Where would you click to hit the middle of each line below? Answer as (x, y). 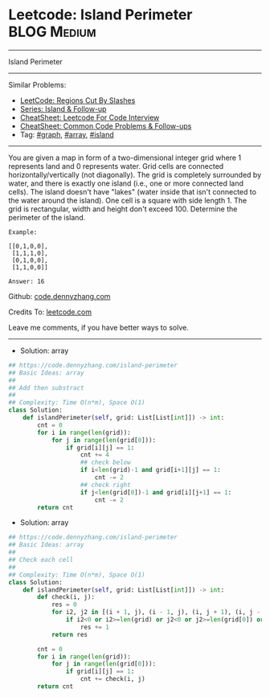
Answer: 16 (27, 281)
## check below (105, 463)
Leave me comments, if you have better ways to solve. (98, 327)
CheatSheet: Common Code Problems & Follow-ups (106, 125)
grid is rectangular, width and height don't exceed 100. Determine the (123, 209)
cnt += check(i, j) (113, 679)
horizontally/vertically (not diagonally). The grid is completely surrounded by (135, 174)
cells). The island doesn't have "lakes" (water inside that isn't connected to (133, 191)
